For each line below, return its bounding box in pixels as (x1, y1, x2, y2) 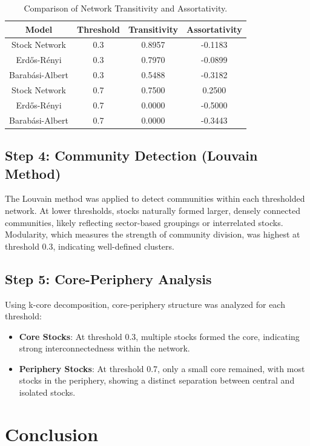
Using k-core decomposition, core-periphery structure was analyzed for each (5, 298, 285, 310)
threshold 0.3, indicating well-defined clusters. (5, 239, 174, 252)
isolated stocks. (19, 386, 76, 399)
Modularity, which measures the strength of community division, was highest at (5, 228, 300, 241)
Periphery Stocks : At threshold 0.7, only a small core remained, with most (19, 362, 305, 374)
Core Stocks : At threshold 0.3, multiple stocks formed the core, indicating (19, 330, 300, 342)
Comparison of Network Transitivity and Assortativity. (24, 2, 228, 14)
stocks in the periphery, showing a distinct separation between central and (19, 374, 295, 387)
